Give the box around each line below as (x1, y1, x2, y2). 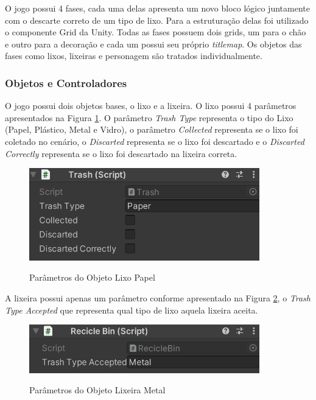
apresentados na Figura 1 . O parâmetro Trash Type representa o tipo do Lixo (5, 111, 293, 124)
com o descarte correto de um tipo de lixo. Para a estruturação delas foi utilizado (5, 13, 309, 26)
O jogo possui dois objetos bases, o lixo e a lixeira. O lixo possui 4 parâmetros (5, 99, 297, 112)
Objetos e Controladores (5, 75, 127, 90)
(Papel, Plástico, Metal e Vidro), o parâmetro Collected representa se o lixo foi (5, 123, 298, 136)
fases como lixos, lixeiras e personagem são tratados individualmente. (5, 49, 262, 62)
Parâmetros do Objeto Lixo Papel (29, 271, 155, 284)
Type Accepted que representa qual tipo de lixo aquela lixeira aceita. (5, 303, 258, 316)
